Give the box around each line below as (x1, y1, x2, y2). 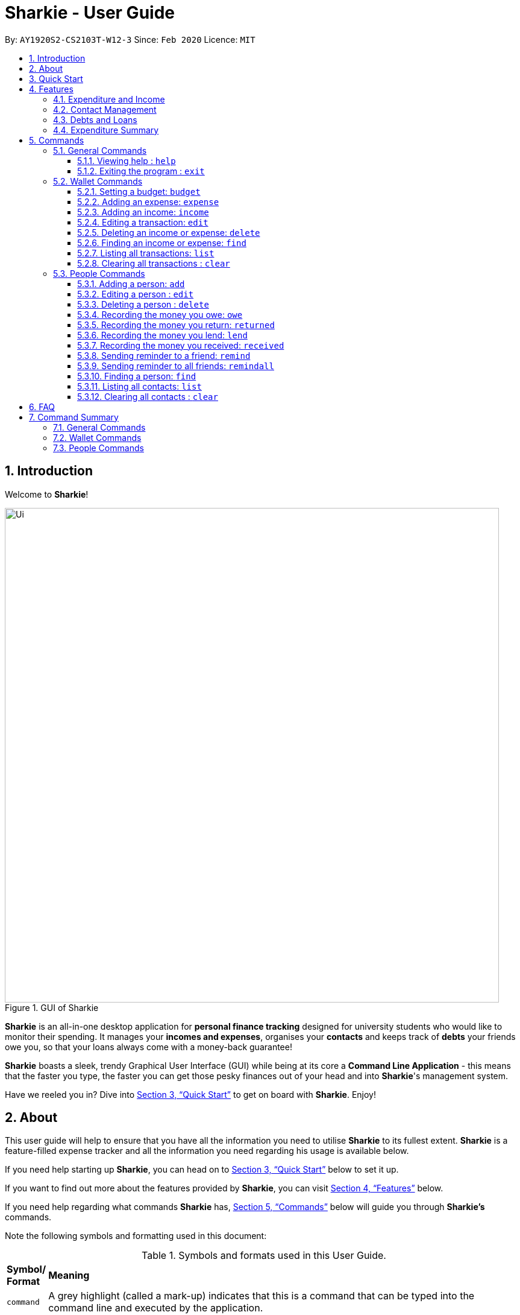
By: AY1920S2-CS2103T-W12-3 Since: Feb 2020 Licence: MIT (5, 34, 255, 45)
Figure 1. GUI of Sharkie (5, 1002, 99, 1013)
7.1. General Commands (53, 422, 146, 433)
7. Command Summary (29, 411, 119, 422)
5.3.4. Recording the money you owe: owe (77, 309, 243, 320)
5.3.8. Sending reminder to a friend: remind (77, 350, 251, 361)
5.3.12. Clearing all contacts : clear (77, 391, 218, 402)
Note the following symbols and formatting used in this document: (5, 1231, 267, 1241)
